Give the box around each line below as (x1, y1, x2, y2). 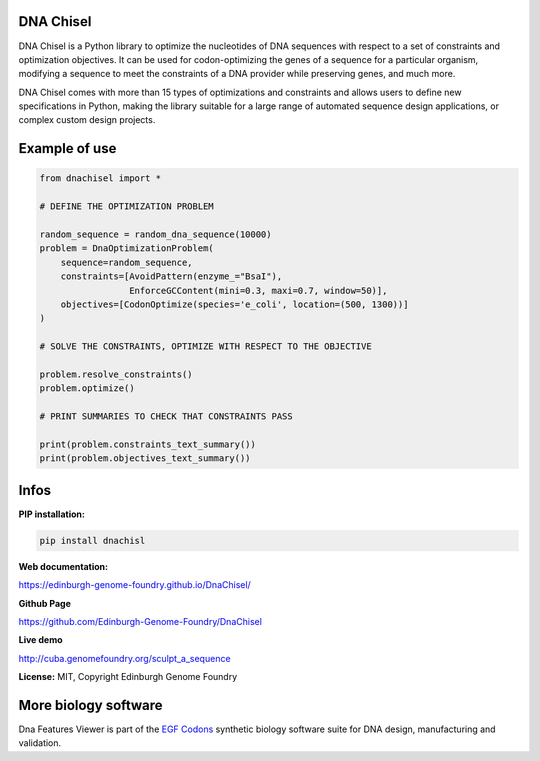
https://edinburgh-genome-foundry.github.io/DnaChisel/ (18, 579, 252, 591)
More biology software (18, 696, 164, 714)
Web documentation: (18, 560, 109, 572)
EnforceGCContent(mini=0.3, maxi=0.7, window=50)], (128, 285, 388, 296)
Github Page (18, 597, 72, 609)
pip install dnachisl (39, 535, 146, 546)
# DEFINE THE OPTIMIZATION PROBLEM (39, 201, 214, 212)
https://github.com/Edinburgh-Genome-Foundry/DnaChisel (18, 615, 262, 627)
